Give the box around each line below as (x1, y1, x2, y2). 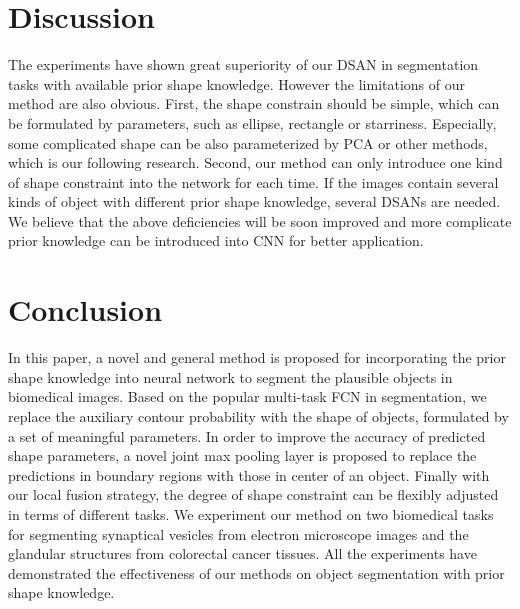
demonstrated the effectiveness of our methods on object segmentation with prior (8, 562, 505, 583)
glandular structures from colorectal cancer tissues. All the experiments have (8, 543, 477, 564)
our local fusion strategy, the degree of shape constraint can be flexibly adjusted (8, 484, 499, 505)
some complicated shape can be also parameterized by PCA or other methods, (8, 132, 488, 153)
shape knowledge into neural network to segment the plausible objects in (8, 366, 453, 387)
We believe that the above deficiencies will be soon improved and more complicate (8, 210, 512, 231)
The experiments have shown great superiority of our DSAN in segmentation (8, 54, 479, 75)
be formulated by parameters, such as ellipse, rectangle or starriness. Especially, (8, 112, 497, 133)
